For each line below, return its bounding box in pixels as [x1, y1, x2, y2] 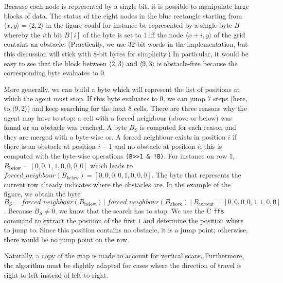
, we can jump [163, 93, 206, 104]
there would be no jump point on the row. [4, 234, 129, 244]
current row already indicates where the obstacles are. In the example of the [4, 179, 231, 189]
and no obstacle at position [114, 141, 195, 151]
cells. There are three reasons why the [134, 103, 247, 113]
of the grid [213, 29, 246, 39]
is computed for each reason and [140, 122, 236, 132]
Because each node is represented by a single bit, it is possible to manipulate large [4, 1, 249, 11]
